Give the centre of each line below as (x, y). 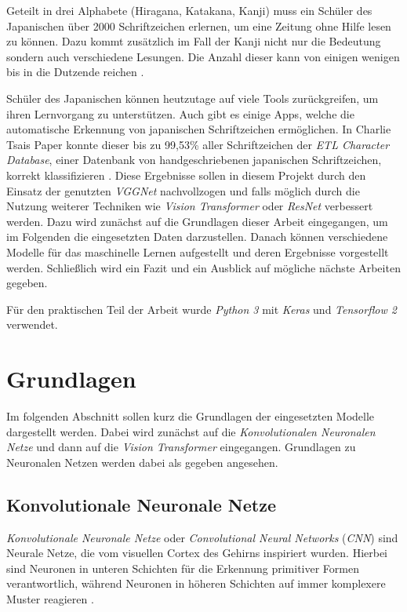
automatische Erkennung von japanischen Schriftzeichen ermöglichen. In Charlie (199, 129)
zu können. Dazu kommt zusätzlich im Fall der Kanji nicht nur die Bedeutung (194, 41)
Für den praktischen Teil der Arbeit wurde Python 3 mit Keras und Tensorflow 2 (202, 309)
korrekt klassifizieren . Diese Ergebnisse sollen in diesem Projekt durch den (186, 175)
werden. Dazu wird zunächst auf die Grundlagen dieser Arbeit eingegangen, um (197, 221)
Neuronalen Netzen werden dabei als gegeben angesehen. (142, 462)
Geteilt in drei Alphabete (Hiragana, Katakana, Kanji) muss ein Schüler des (189, 10)
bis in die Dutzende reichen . (75, 72)
